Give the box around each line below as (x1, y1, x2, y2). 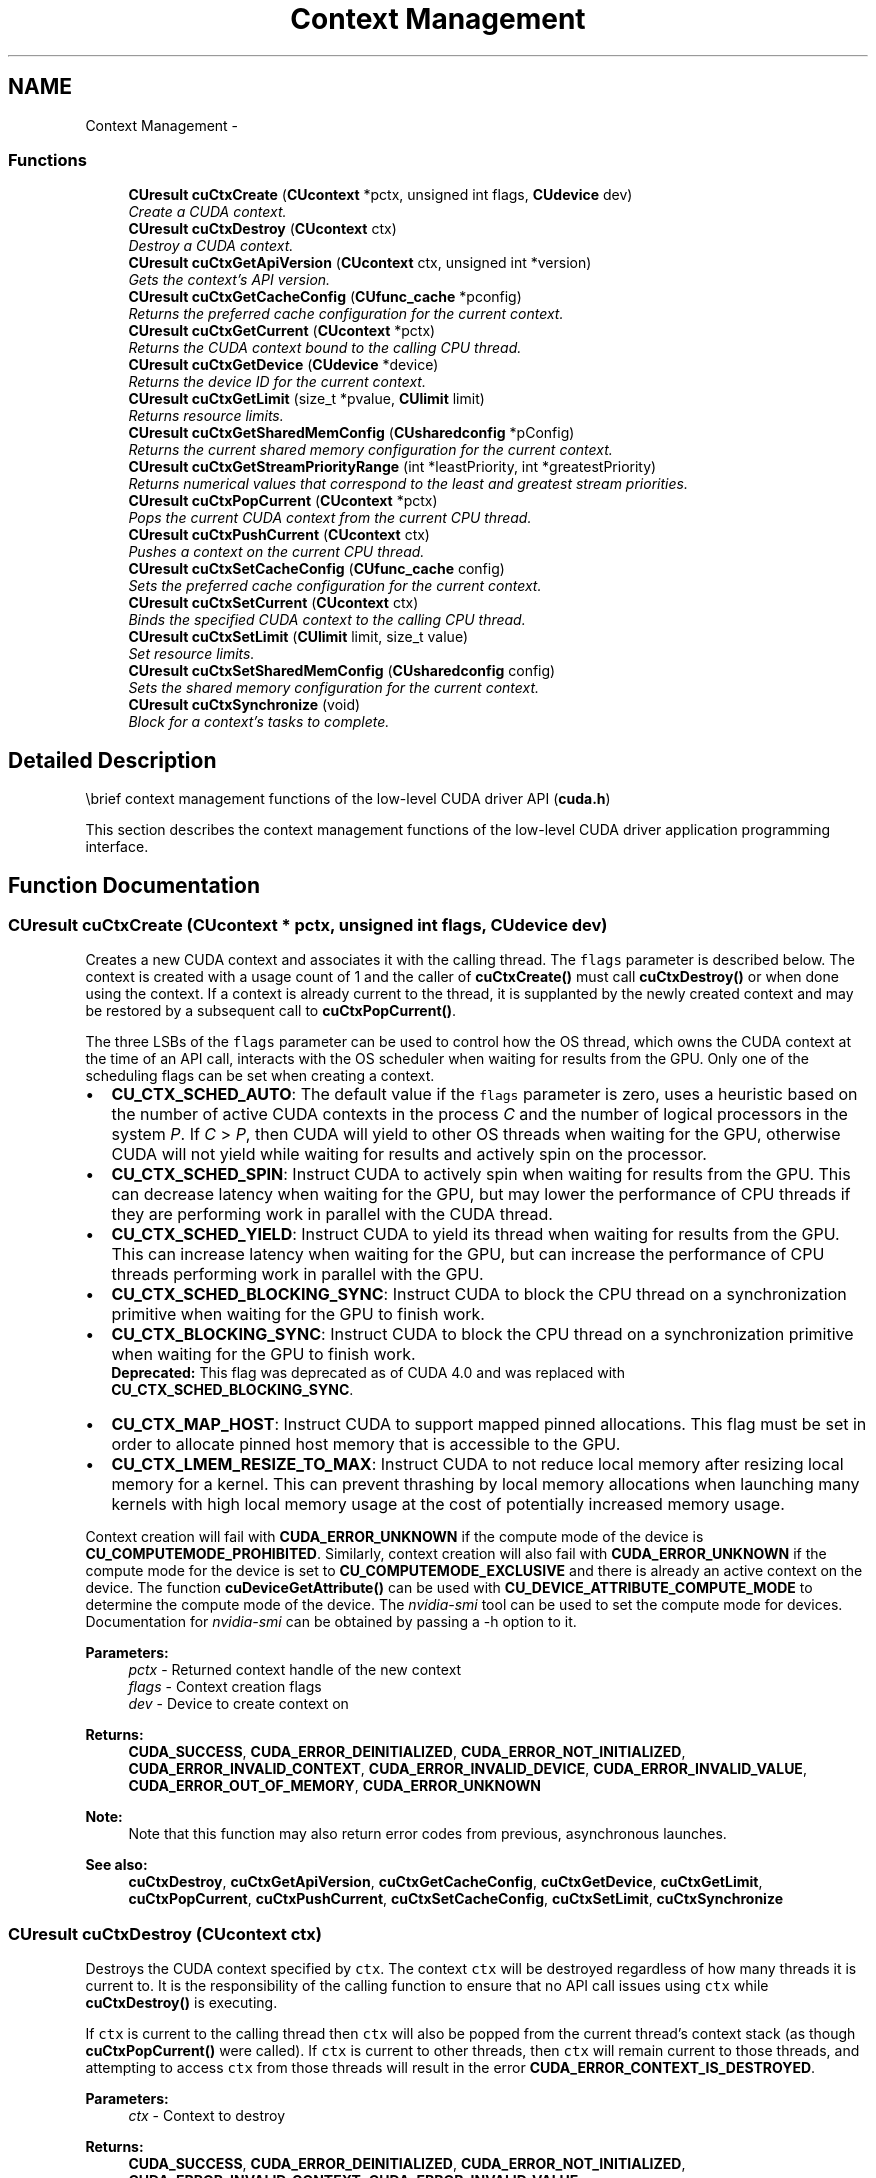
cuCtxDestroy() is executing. (85, 1994, 278, 2012)
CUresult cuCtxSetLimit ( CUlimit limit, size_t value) (128, 628, 469, 646)
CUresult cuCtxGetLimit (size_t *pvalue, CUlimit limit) (128, 390, 485, 408)
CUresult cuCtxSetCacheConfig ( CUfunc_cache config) (128, 560, 505, 578)
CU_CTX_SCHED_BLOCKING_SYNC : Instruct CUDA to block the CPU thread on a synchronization (111, 1284, 847, 1305)
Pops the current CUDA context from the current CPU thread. (128, 509, 532, 527)
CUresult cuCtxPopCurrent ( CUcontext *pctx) (128, 492, 438, 510)
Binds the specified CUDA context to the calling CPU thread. (128, 611, 526, 629)
